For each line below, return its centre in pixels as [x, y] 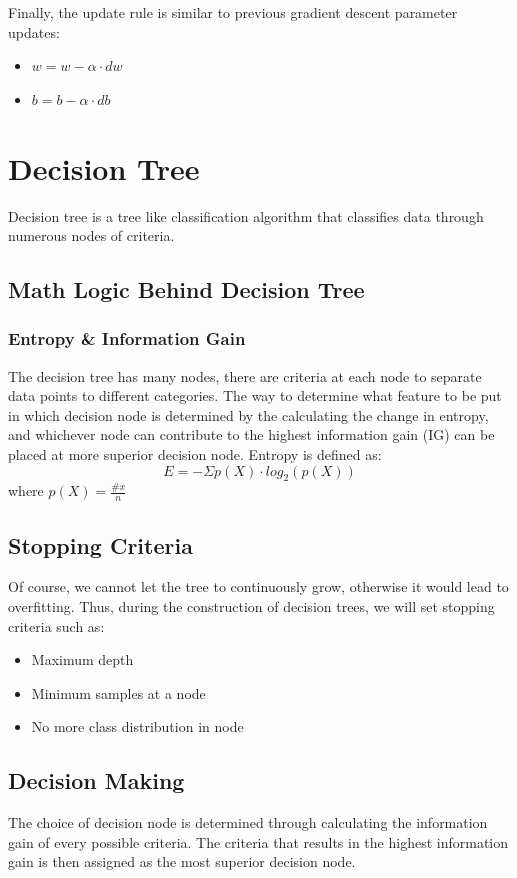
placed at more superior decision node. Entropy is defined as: [195, 454]
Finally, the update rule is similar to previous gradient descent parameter [233, 12]
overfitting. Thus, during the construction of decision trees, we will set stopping [251, 606]
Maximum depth [82, 659]
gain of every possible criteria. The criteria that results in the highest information [258, 841]
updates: [34, 31]
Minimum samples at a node [118, 692]
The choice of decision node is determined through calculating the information [248, 822]
